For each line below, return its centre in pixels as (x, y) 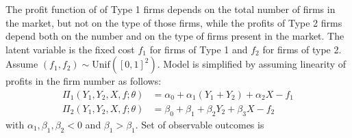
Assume (22, 64)
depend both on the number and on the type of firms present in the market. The (175, 36)
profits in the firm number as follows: (84, 81)
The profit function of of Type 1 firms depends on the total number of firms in (171, 9)
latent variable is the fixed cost (70, 49)
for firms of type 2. (302, 49)
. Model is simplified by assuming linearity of (252, 64)
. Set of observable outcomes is (200, 124)
